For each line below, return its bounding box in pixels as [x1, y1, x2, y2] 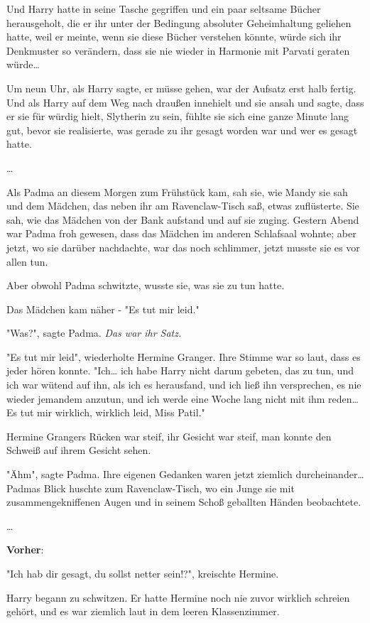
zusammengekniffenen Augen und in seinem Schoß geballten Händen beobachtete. [6, 494, 361, 509]
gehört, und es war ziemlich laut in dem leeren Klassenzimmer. [6, 604, 280, 619]
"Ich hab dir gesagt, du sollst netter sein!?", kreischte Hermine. [6, 566, 279, 580]
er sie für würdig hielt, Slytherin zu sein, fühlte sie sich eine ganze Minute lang [6, 109, 349, 124]
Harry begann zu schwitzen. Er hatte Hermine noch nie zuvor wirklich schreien [6, 590, 350, 605]
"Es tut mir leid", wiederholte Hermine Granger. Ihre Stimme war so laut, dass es [6, 349, 361, 364]
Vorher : [6, 542, 44, 557]
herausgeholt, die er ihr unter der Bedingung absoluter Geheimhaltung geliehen [6, 15, 352, 30]
